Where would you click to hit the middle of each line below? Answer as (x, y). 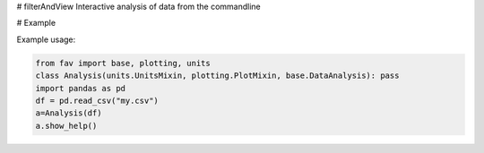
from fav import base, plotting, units (123, 63)
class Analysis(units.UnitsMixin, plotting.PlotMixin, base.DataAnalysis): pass (217, 76)
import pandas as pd (80, 88)
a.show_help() (66, 126)
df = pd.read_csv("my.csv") (97, 100)
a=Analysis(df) (69, 113)
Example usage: (46, 39)
